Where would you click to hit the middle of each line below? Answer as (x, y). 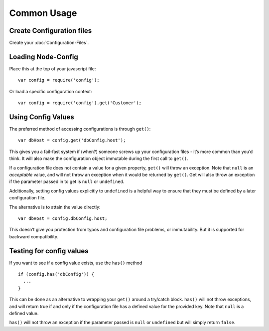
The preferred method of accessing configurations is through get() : (80, 129)
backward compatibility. (34, 236)
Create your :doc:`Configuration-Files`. (49, 43)
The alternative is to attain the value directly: (55, 207)
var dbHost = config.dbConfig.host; (63, 218)
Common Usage (43, 13)
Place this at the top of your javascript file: (53, 69)
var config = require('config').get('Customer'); (80, 103)
